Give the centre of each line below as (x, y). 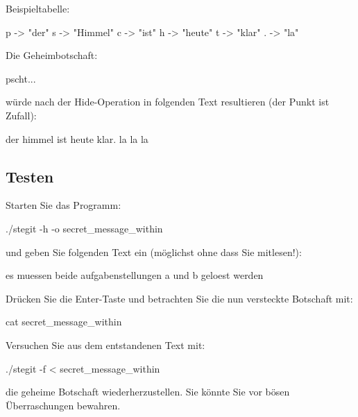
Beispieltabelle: (38, 8)
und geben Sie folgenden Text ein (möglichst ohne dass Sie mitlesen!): (154, 252)
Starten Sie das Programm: (63, 205)
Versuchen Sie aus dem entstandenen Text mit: (105, 344)
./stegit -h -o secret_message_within (84, 228)
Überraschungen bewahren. (63, 405)
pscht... (21, 78)
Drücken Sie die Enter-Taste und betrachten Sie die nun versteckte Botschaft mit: (179, 298)
